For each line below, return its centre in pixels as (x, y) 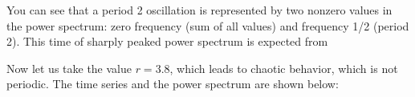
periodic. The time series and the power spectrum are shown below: (173, 84)
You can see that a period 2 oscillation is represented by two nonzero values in (199, 10)
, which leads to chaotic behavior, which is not (284, 68)
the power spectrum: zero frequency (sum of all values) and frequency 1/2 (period (208, 25)
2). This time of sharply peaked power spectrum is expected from (167, 41)
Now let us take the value (69, 68)
